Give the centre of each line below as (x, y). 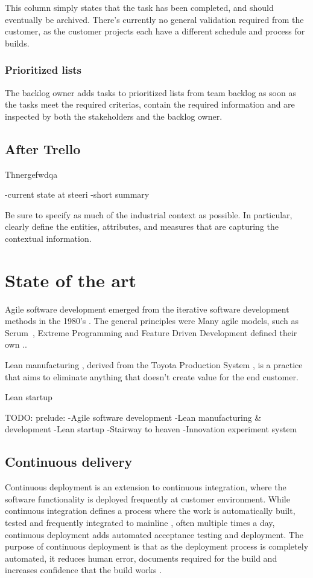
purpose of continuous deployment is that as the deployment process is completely (157, 546)
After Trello (43, 148)
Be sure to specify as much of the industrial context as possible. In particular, (149, 214)
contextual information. (48, 238)
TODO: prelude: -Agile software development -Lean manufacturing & (133, 417)
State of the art (71, 280)
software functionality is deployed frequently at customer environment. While (147, 498)
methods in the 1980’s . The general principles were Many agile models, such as (152, 321)
